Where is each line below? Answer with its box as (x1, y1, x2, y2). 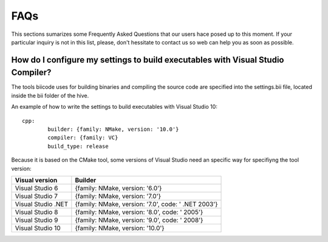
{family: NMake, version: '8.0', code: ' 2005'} (75, 207, 203, 216)
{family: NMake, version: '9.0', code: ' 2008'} (75, 216, 203, 224)
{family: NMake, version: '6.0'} (75, 184, 162, 192)
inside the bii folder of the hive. (11, 92, 89, 99)
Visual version (15, 176, 58, 184)
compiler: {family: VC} (47, 134, 118, 141)
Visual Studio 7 (15, 192, 58, 200)
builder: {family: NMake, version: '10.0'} (47, 126, 179, 133)
